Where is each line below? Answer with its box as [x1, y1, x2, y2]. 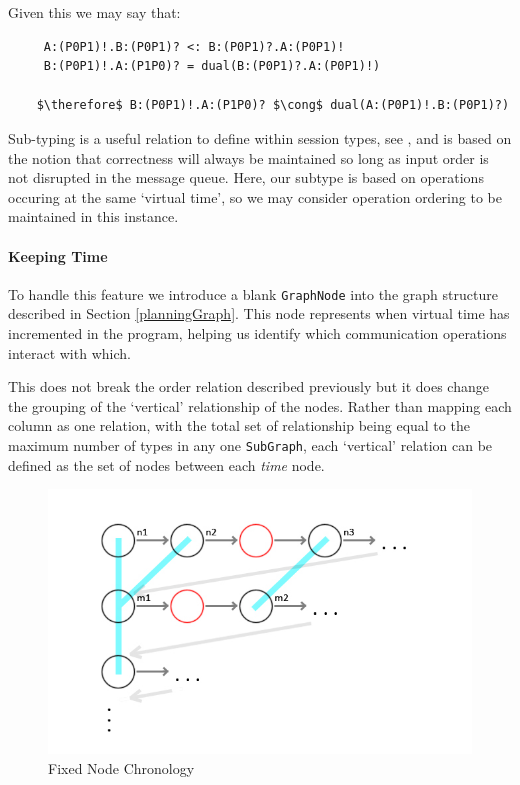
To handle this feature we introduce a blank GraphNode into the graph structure [8, 283, 498, 304]
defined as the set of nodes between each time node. [8, 454, 325, 475]
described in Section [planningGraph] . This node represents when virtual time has [8, 303, 510, 324]
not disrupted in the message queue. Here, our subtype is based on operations [8, 167, 484, 188]
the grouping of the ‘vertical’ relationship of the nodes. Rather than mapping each [8, 395, 512, 416]
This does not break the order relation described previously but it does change [8, 376, 489, 397]
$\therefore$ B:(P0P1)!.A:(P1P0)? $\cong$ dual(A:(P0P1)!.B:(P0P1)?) [36, 98, 510, 113]
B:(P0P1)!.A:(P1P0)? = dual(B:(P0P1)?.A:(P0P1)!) [43, 59, 381, 74]
